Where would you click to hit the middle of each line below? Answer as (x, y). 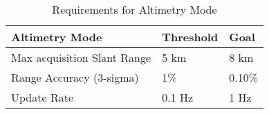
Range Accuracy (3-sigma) (75, 77)
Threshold (190, 37)
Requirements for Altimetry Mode (134, 9)
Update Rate (43, 97)
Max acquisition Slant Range (81, 57)
